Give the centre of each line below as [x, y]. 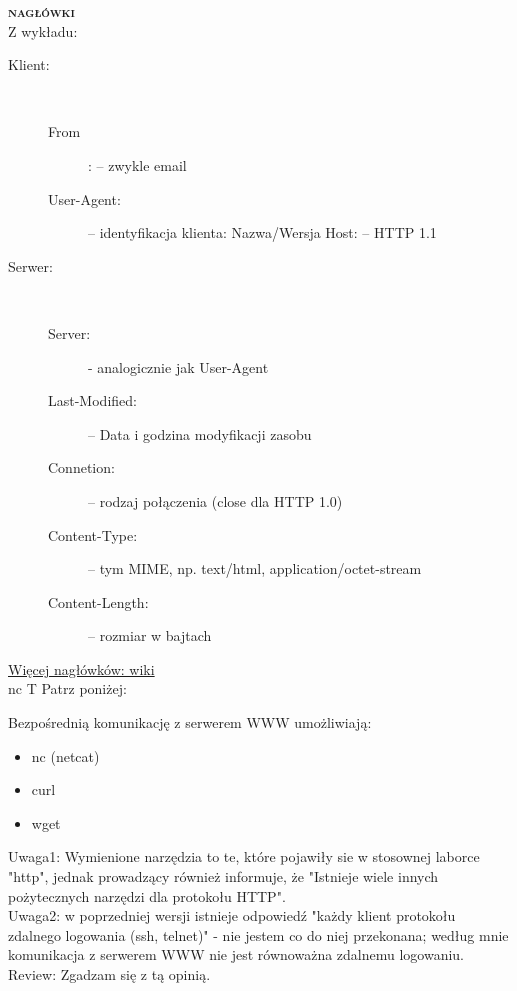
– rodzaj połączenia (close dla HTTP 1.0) [215, 500]
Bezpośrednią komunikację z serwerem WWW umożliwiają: [190, 722]
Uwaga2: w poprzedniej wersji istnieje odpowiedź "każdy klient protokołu [232, 915]
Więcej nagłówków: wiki [81, 668]
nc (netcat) [65, 755]
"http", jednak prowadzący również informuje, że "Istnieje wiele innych [223, 876]
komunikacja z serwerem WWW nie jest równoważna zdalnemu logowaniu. [236, 954]
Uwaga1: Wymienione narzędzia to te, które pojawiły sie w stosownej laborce [244, 856]
